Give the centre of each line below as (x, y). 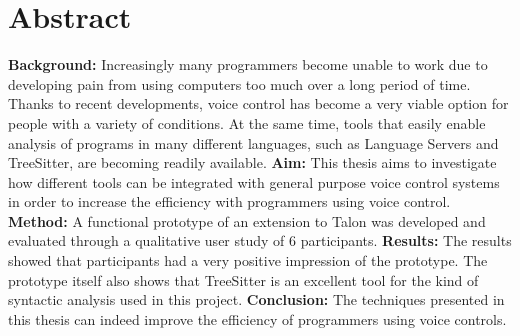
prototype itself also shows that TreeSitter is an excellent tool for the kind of (243, 279)
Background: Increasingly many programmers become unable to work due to (248, 64)
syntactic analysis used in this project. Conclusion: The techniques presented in (256, 299)
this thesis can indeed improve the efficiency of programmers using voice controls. (257, 318)
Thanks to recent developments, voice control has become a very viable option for (258, 103)
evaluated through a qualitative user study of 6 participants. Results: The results (260, 240)
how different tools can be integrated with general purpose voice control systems (254, 181)
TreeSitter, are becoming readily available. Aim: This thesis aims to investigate (252, 162)
